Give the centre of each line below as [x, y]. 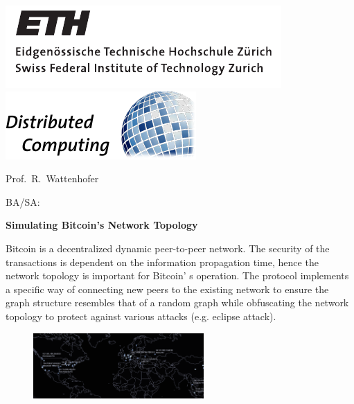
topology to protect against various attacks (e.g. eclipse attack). [141, 316]
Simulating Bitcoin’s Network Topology [102, 225]
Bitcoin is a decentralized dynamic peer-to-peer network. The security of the [168, 248]
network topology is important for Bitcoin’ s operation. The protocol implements [177, 275]
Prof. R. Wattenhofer [52, 178]
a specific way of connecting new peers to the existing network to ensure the [167, 289]
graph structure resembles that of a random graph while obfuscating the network [177, 302]
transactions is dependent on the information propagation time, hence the [162, 262]
